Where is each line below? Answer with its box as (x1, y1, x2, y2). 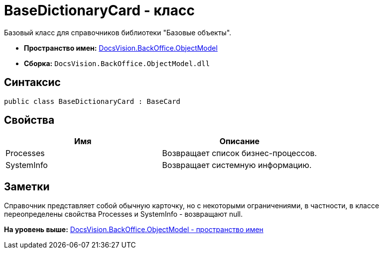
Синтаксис (4, 76, 61, 89)
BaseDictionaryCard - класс (4, 2, 195, 19)
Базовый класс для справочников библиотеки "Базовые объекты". (4, 28, 232, 37)
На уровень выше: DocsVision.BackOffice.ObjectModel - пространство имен (4, 225, 263, 234)
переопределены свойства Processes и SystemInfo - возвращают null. (4, 210, 243, 219)
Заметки (4, 180, 50, 193)
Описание (219, 136, 260, 147)
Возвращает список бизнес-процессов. (162, 148, 317, 159)
